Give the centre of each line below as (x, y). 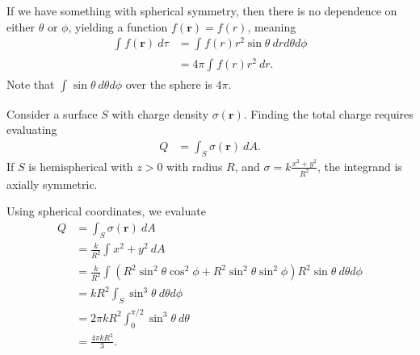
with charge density (160, 113)
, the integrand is (360, 166)
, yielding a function (118, 26)
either (21, 26)
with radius (195, 166)
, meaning (272, 26)
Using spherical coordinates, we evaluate (106, 211)
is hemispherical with (81, 166)
